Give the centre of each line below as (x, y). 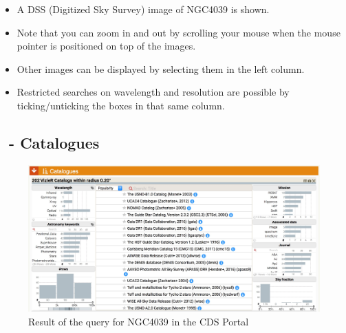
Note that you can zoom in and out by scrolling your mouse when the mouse (179, 32)
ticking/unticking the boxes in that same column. (121, 105)
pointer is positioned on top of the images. (106, 46)
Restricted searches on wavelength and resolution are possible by (153, 92)
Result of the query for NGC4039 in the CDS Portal (139, 321)
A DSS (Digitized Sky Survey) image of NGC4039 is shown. (143, 9)
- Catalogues (54, 142)
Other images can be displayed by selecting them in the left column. (161, 68)
